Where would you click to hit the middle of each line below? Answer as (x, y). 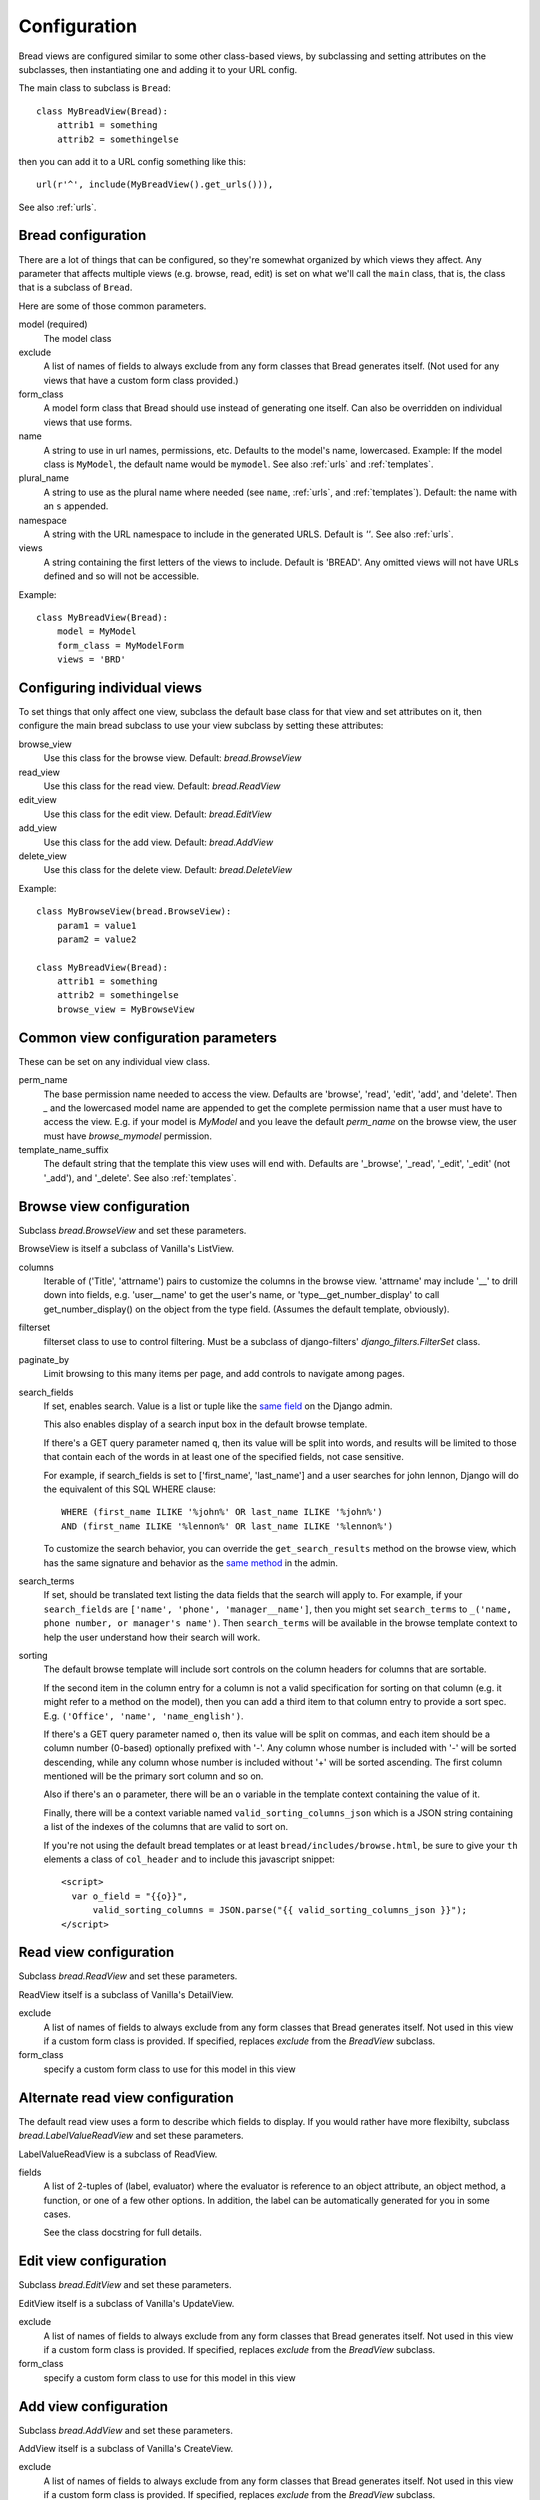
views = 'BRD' (91, 659)
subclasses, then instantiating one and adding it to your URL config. (158, 69)
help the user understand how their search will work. (152, 1637)
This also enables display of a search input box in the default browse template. (205, 1424)
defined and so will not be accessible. (121, 576)
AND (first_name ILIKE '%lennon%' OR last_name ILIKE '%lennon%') (227, 1526)
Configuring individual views (110, 687)
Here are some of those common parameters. (112, 306)
